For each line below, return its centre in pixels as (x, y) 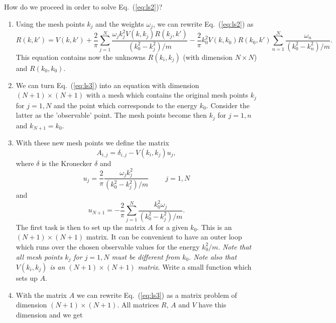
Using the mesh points (50, 23)
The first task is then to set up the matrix (81, 227)
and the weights (120, 23)
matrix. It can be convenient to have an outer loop (164, 237)
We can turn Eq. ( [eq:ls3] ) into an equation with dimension (107, 85)
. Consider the (228, 105)
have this (212, 305)
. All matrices (138, 305)
